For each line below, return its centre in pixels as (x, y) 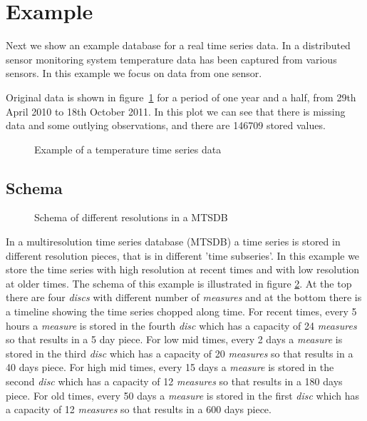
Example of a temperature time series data (128, 149)
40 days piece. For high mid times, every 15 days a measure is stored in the (170, 367)
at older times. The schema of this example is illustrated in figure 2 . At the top (179, 283)
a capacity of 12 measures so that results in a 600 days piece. (139, 409)
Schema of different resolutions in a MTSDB (131, 217)
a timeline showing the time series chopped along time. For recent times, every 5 (181, 311)
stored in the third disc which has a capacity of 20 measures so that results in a (180, 353)
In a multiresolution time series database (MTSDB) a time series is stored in (173, 242)
